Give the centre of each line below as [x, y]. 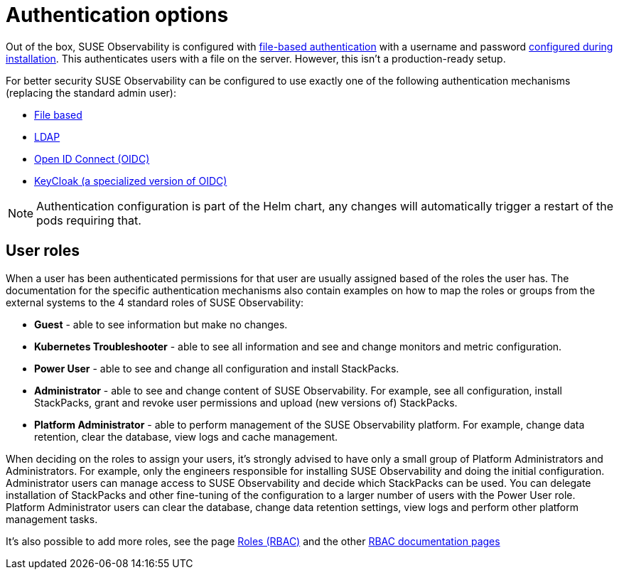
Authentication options [117, 15]
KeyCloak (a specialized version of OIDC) [131, 181]
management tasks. [52, 519]
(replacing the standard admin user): [91, 92]
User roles [43, 251]
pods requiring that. [89, 220]
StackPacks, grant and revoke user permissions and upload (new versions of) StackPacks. [246, 402]
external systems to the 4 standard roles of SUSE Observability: [155, 302]
